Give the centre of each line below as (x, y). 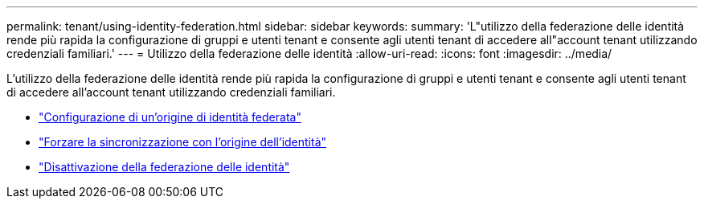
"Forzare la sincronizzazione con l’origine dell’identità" (183, 142)
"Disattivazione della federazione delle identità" (164, 167)
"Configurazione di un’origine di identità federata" (170, 117)
